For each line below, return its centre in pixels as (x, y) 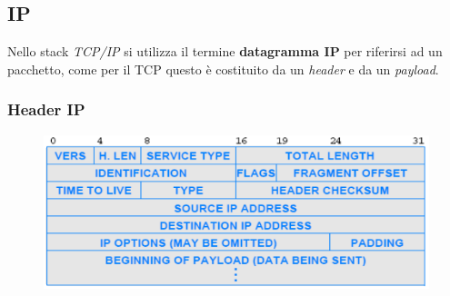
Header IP (46, 109)
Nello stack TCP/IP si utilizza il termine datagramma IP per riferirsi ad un (225, 51)
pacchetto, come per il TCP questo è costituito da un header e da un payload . (223, 69)
